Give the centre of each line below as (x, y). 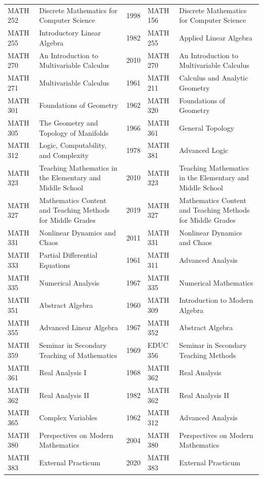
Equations (55, 265)
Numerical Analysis (69, 282)
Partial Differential (68, 255)
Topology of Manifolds (74, 132)
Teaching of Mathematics (78, 355)
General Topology (207, 127)
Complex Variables (68, 417)
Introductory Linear (70, 33)
